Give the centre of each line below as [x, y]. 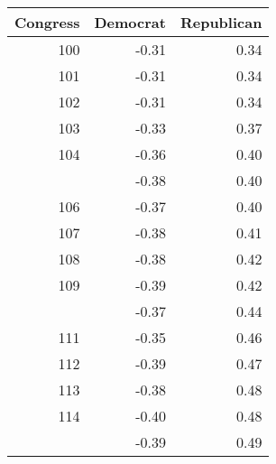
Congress [47, 22]
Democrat [130, 22]
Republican [221, 22]
